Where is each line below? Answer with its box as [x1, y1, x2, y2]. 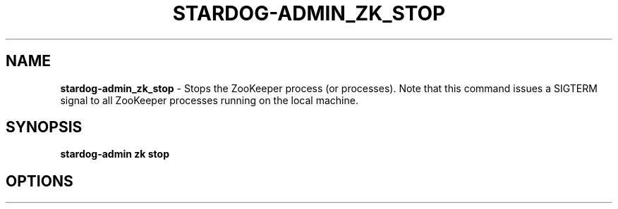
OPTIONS [6, 172, 73, 190]
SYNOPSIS [6, 118, 83, 137]
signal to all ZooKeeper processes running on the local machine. [60, 94, 358, 106]
